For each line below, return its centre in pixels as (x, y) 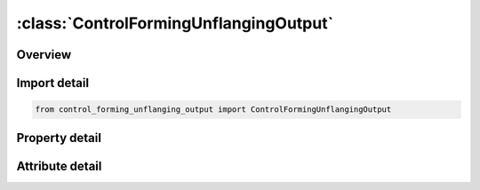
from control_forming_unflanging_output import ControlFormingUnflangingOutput (213, 110)
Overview (44, 55)
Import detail (52, 83)
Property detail (59, 138)
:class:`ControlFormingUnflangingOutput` (175, 23)
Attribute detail (59, 166)
